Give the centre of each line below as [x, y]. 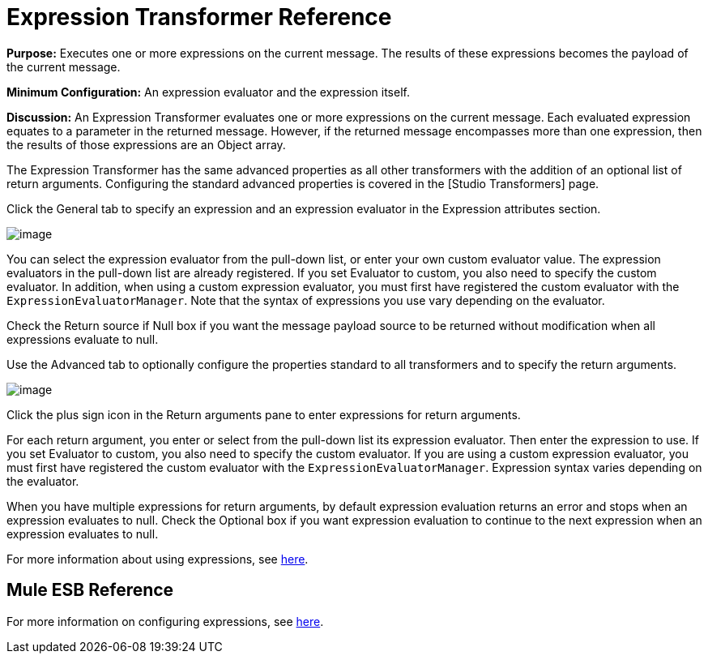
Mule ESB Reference [90, 590]
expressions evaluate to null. [83, 339]
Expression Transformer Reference [199, 17]
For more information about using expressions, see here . [158, 559]
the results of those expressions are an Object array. [146, 144]
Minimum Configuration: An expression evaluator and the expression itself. [208, 92]
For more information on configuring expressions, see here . [165, 621]
